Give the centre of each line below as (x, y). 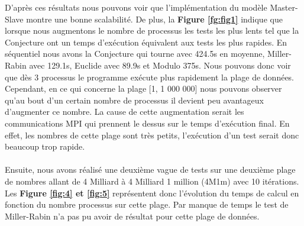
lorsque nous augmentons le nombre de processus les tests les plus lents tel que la (152, 30)
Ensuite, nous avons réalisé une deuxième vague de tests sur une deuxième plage (150, 169)
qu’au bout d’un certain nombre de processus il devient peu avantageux (134, 100)
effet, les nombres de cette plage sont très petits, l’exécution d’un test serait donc (152, 135)
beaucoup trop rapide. (45, 146)
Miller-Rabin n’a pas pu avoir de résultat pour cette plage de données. (132, 216)
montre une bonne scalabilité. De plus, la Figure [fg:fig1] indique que (154, 19)
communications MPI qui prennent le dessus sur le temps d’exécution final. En (147, 123)
